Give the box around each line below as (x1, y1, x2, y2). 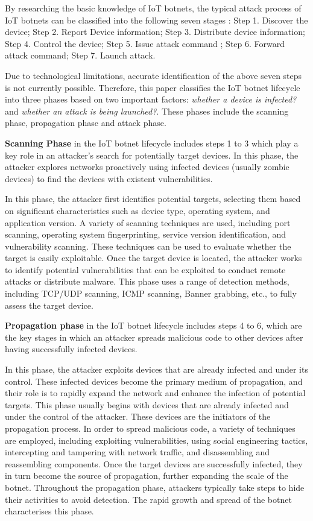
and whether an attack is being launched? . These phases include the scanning (5, 104, 289, 117)
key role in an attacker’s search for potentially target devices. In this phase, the (5, 148, 299, 161)
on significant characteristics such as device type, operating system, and (5, 204, 270, 216)
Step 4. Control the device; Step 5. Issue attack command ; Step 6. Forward (5, 37, 285, 49)
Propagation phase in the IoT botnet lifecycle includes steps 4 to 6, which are (5, 319, 302, 332)
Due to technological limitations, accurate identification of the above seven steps (5, 69, 302, 81)
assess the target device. (5, 298, 93, 311)
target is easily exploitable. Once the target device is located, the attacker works (5, 251, 302, 264)
